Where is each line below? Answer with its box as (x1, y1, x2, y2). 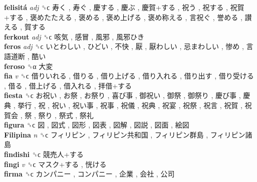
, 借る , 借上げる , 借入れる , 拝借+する (4, 80, 132, 90)
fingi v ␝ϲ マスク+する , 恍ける (4, 158, 107, 169)
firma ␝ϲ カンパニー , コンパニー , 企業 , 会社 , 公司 (4, 168, 175, 179)
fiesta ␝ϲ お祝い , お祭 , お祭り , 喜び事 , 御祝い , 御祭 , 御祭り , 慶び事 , (4, 90, 241, 100)
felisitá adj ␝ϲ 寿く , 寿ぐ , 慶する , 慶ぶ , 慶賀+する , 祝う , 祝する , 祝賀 (4, 2, 244, 12)
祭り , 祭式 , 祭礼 (38, 109, 94, 120)
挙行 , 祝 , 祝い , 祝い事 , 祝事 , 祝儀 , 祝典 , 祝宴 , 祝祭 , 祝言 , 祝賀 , (18, 99, 242, 110)
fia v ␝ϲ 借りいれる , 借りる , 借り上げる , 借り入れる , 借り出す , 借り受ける (4, 70, 254, 81)
